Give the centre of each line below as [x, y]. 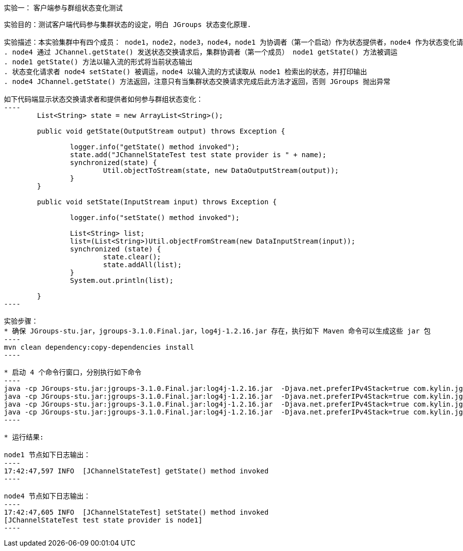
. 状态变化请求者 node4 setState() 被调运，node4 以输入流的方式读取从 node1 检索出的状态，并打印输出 [186, 72]
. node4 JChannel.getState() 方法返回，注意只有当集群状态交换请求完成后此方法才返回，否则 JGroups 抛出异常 [197, 82]
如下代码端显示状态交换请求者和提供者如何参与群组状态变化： [103, 99]
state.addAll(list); [142, 265]
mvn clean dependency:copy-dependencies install [99, 347]
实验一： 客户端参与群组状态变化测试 [63, 8]
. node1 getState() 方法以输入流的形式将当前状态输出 [98, 62]
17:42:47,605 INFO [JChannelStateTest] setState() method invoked [136, 512]
